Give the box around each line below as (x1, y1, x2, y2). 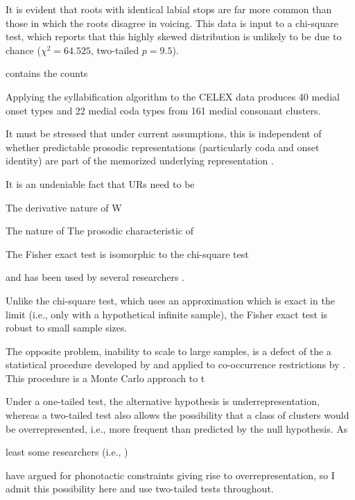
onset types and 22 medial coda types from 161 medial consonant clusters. (6, 103, 321, 117)
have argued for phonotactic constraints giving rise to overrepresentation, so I (6, 467, 335, 482)
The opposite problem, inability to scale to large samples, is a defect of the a (6, 343, 331, 358)
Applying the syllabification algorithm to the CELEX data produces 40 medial (6, 89, 340, 103)
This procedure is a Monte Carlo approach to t (6, 370, 205, 385)
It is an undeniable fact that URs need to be (6, 176, 195, 191)
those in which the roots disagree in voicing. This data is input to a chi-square (6, 15, 338, 30)
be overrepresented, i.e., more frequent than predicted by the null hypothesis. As (6, 421, 348, 436)
